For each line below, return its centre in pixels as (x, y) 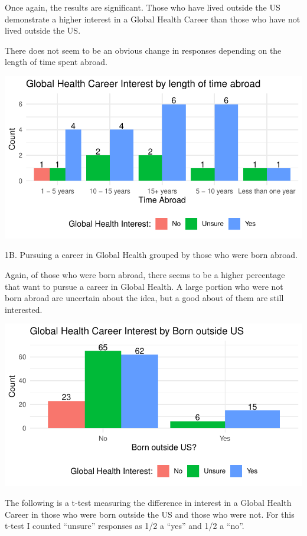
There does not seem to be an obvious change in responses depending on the (143, 50)
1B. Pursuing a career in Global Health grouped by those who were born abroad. (151, 255)
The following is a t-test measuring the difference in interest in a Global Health (148, 502)
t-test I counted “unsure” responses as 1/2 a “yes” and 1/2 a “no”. (125, 526)
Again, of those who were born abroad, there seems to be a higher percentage (145, 275)
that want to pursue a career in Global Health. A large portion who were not (144, 286)
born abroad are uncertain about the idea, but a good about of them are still (144, 298)
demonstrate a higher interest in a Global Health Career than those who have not (153, 19)
